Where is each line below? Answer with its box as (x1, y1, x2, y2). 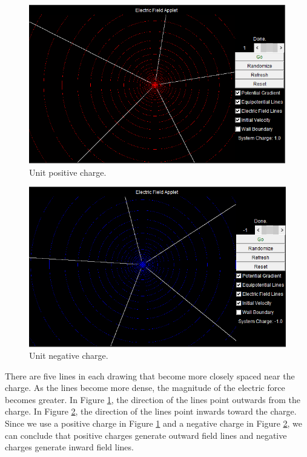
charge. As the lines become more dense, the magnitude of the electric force (5, 381, 285, 394)
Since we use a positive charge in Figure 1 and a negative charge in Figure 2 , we (5, 417, 303, 430)
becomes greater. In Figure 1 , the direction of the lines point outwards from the (5, 393, 300, 405)
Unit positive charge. (29, 165, 107, 178)
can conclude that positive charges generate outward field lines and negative (5, 429, 287, 441)
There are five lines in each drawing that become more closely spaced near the (5, 369, 295, 382)
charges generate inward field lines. (5, 441, 134, 453)
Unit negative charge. (29, 349, 108, 362)
